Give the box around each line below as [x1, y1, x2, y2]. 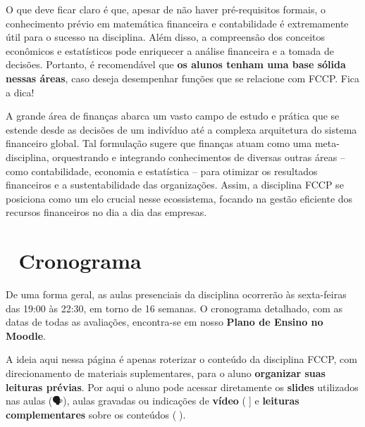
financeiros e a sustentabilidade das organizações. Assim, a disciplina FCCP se [6, 177, 344, 192]
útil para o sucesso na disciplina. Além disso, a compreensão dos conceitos [6, 30, 325, 44]
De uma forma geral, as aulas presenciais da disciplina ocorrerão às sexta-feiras [6, 287, 347, 302]
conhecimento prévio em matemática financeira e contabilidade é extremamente [6, 15, 349, 30]
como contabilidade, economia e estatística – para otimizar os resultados [6, 163, 318, 178]
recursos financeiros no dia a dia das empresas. [6, 205, 207, 219]
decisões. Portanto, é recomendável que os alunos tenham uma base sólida [6, 57, 346, 72]
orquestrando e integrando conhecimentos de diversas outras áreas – [52, 149, 345, 164]
